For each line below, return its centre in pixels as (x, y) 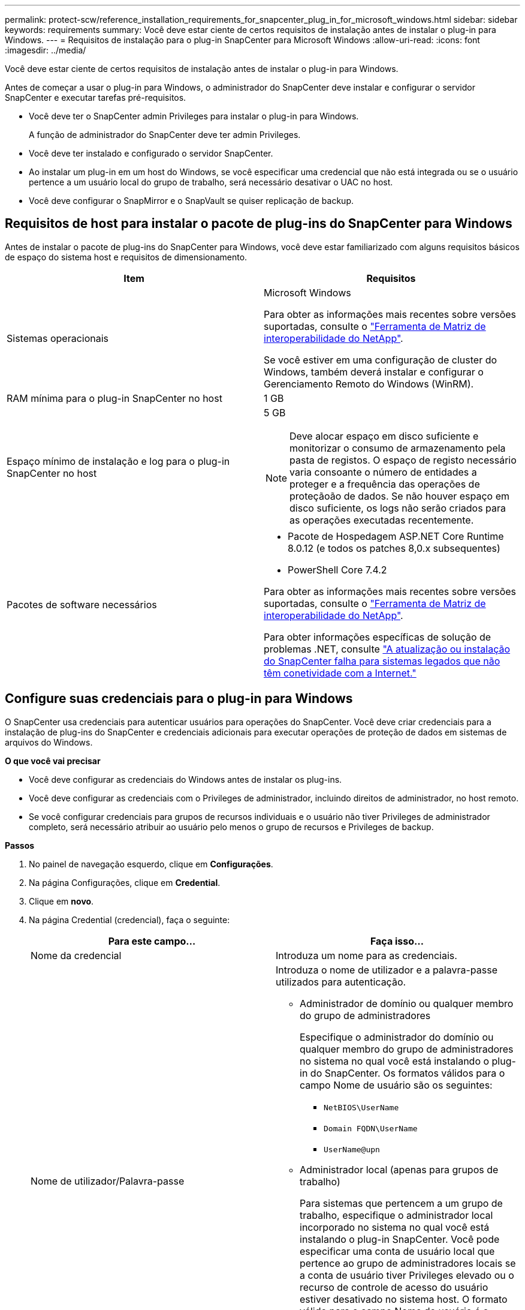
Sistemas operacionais (58, 338)
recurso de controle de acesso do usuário (394, 1287)
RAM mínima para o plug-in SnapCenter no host (114, 398)
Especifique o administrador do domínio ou (397, 1037)
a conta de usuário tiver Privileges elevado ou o (407, 1275)
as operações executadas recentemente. (382, 520)
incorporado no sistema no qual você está (395, 1227)
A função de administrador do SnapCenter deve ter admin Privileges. (165, 135)
